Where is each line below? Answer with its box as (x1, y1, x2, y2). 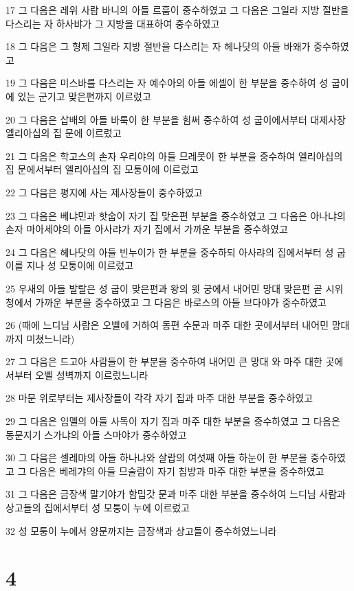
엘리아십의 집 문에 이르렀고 (5, 126, 122, 140)
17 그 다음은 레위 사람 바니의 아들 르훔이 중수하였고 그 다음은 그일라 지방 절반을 (5, 3, 349, 16)
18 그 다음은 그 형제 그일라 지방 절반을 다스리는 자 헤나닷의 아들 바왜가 (5, 39, 311, 54)
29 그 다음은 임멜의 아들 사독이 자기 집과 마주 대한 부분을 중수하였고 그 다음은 (5, 414, 340, 428)
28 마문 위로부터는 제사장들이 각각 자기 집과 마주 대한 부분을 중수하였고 (5, 391, 313, 405)
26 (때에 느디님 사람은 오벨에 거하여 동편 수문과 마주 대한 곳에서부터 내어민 (5, 318, 329, 332)
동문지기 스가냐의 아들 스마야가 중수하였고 (5, 427, 187, 441)
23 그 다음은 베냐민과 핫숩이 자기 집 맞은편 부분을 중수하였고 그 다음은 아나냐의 (5, 208, 346, 222)
